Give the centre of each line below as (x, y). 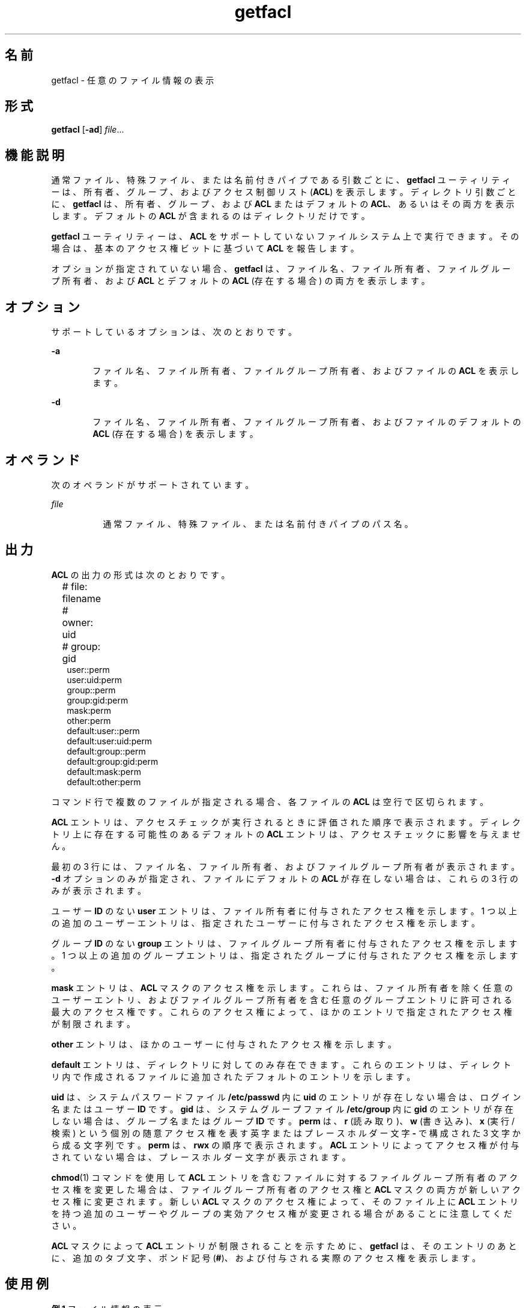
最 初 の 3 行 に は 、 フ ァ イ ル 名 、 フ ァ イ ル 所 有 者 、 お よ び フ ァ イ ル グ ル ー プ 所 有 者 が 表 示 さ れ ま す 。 (286, 866)
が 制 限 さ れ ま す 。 (93, 1023)
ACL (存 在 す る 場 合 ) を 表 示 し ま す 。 (175, 434)
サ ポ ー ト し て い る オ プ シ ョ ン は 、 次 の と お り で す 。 (174, 332)
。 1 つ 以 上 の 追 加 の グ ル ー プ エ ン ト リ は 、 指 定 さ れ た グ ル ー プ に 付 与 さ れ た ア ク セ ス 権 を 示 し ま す (285, 955)
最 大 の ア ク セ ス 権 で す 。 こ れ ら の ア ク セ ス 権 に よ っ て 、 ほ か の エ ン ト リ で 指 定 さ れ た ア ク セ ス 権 (282, 1011)
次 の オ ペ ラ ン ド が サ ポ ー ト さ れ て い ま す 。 (153, 484)
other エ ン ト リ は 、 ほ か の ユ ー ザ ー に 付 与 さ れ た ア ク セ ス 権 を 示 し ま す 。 (224, 1044)
